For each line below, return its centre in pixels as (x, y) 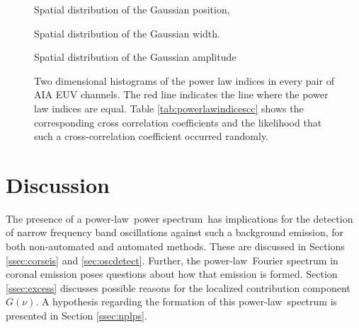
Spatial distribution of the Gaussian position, (132, 9)
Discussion (58, 184)
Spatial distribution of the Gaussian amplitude (135, 57)
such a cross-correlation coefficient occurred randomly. (152, 136)
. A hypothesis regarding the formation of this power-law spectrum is (187, 301)
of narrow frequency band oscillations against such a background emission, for (175, 232)
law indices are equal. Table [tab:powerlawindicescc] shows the (169, 108)
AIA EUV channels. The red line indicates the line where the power (181, 94)
